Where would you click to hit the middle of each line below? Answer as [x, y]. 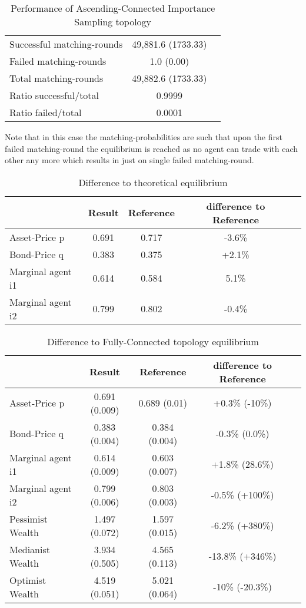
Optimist [28, 580]
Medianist [30, 549]
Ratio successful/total [54, 95]
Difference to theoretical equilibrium [153, 182]
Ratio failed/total [46, 112]
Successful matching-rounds [66, 44]
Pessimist [29, 518]
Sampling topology [113, 22]
